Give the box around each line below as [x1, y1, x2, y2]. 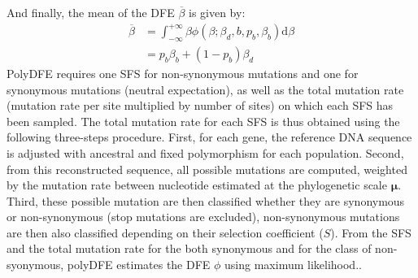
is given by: [188, 4, 246, 20]
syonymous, [7, 256, 64, 273]
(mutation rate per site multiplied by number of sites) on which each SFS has [7, 97, 394, 114]
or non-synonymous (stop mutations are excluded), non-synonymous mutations [7, 208, 400, 225]
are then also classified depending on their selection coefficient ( [7, 224, 324, 241]
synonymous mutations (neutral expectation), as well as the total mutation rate [7, 80, 404, 98]
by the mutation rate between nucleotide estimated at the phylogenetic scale [7, 176, 387, 193]
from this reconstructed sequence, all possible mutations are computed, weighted [7, 160, 407, 177]
